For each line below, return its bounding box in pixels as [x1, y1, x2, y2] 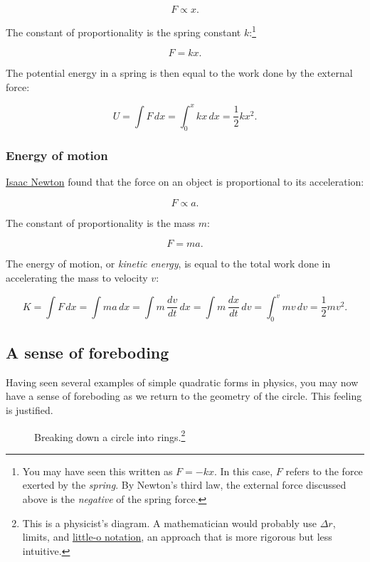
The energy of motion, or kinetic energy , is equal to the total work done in [6, 256, 331, 271]
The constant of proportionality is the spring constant [6, 24, 241, 39]
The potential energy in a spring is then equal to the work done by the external [6, 65, 353, 80]
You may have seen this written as [22, 463, 173, 478]
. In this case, [213, 463, 273, 478]
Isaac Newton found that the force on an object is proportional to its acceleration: [6, 174, 364, 189]
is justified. [6, 403, 53, 418]
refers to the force [285, 463, 363, 478]
